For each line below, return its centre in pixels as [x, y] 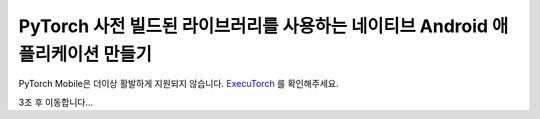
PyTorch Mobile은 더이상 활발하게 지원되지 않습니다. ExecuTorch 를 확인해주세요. [178, 84]
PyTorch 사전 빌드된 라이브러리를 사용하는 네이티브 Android [253, 26]
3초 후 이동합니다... [56, 102]
